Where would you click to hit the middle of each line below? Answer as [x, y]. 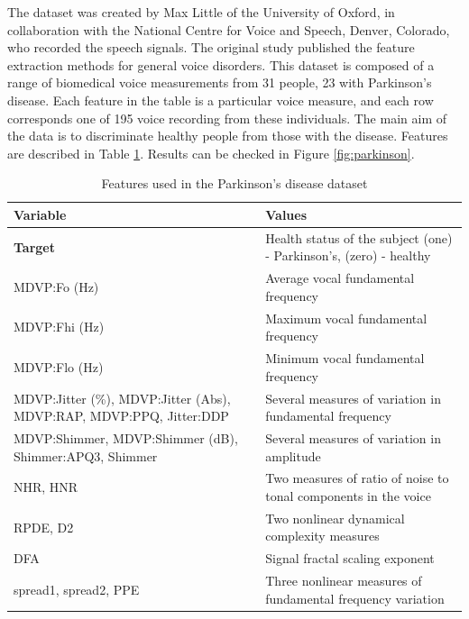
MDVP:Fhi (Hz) [59, 327]
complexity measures [322, 536]
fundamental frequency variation [355, 598]
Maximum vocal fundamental [346, 318]
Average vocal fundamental [340, 278]
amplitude [293, 455]
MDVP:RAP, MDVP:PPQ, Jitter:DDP [121, 416]
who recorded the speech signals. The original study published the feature [211, 47]
